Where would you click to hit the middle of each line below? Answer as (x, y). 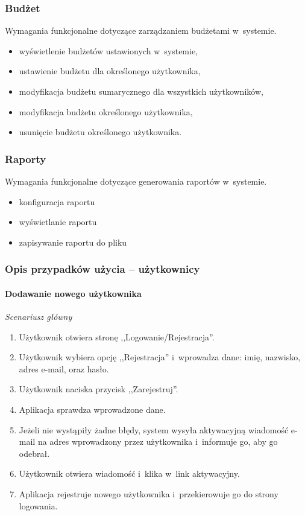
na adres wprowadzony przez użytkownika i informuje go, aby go (158, 441)
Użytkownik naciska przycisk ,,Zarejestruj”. (99, 389)
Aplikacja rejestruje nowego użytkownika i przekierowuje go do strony (149, 493)
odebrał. (34, 453)
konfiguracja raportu (57, 201)
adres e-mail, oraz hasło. (64, 368)
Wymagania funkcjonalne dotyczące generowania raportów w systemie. (136, 181)
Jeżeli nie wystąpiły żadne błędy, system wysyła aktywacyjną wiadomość (154, 429)
